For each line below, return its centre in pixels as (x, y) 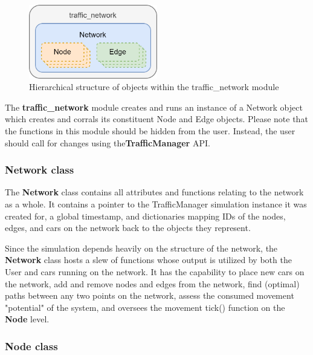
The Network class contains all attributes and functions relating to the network (154, 192)
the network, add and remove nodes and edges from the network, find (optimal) (152, 283)
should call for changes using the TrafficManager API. (108, 142)
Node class (31, 346)
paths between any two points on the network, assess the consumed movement (150, 295)
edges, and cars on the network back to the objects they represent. (128, 228)
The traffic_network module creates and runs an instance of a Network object (154, 107)
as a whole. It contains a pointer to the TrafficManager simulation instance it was (156, 204)
